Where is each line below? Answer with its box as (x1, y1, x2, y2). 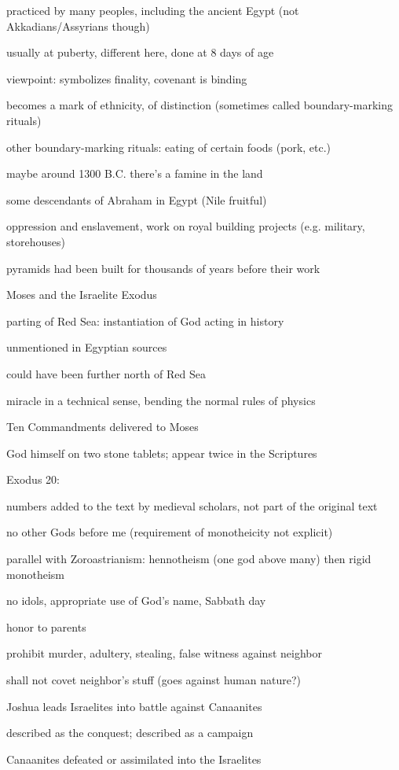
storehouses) (6, 233, 65, 249)
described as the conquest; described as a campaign (6, 724, 254, 741)
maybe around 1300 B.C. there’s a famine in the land (6, 165, 263, 182)
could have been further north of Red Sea (6, 365, 206, 381)
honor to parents (6, 618, 86, 635)
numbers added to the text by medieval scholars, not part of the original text (6, 497, 378, 514)
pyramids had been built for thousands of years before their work (6, 260, 320, 276)
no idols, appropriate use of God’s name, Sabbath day (6, 592, 266, 609)
